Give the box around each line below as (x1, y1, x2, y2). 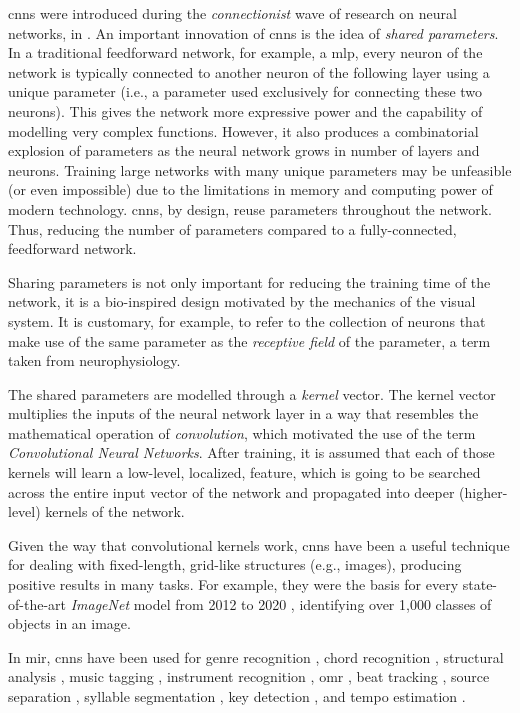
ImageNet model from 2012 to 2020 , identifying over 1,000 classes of (70, 593, 492, 614)
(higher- (459, 481, 508, 502)
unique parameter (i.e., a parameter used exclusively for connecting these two (8, 81, 483, 102)
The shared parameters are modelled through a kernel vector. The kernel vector (8, 383, 496, 404)
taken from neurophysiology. (8, 350, 181, 371)
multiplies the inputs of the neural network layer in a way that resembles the (8, 403, 479, 424)
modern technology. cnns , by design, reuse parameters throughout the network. (8, 198, 492, 219)
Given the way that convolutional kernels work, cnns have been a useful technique (8, 534, 510, 555)
